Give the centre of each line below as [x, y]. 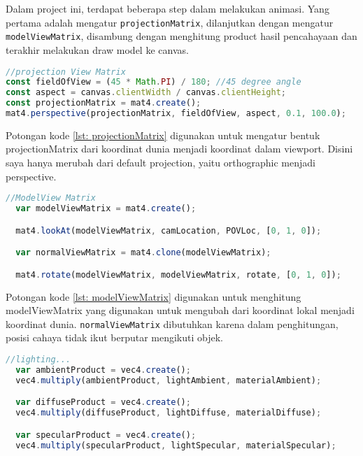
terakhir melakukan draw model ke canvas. [97, 49]
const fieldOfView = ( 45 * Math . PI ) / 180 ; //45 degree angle [154, 82]
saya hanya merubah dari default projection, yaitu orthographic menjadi [161, 163]
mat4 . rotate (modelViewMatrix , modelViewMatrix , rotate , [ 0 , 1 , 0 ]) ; [178, 275]
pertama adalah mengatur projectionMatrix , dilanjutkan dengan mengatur [170, 22]
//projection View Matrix [66, 72]
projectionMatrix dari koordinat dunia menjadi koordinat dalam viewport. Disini [179, 149]
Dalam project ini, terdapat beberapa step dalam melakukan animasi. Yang [168, 8]
